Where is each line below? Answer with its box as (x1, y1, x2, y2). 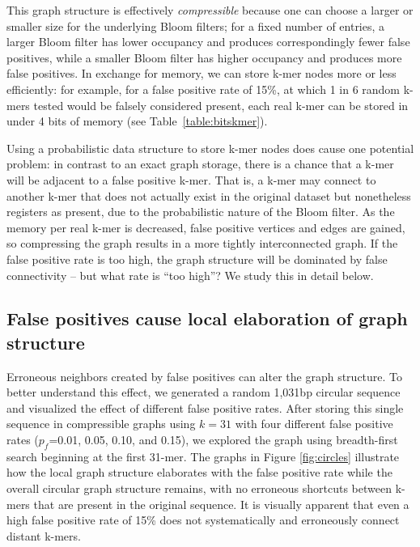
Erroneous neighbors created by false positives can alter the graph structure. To (6, 367, 403, 384)
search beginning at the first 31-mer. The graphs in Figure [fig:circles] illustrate (6, 447, 400, 464)
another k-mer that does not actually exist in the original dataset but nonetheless (6, 187, 411, 204)
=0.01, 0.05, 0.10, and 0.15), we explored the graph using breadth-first (49, 431, 398, 448)
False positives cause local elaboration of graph (6, 306, 408, 331)
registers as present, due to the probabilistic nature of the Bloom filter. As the (6, 203, 395, 220)
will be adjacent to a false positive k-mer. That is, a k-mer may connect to (6, 171, 376, 188)
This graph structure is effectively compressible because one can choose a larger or (6, 2, 414, 18)
